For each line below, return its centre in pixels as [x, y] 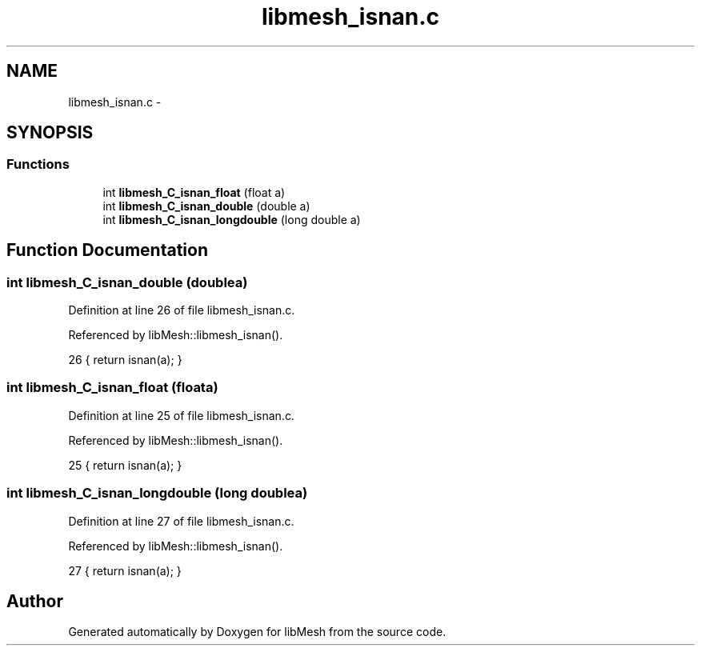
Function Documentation [107, 250]
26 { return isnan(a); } [125, 360]
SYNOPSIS [50, 133]
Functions [38, 164]
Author [35, 601]
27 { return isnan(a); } [125, 570]
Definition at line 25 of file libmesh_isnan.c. [181, 415]
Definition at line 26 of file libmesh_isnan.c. [182, 310]
